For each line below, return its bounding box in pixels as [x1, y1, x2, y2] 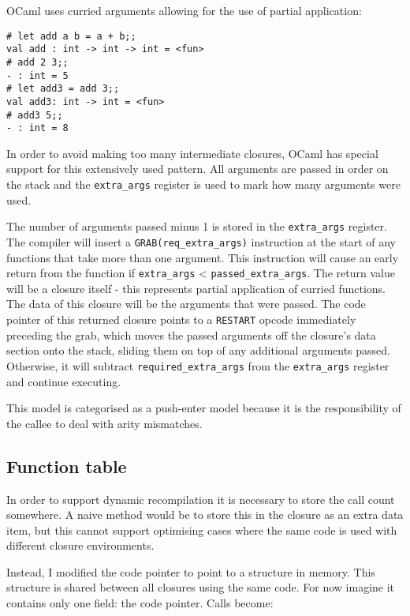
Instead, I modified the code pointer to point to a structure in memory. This [6, 563, 375, 580]
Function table [6, 453, 127, 478]
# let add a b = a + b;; [6, 30, 136, 42]
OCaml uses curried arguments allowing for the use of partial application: [6, 2, 362, 18]
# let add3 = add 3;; [6, 83, 120, 95]
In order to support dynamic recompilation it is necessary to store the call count [6, 490, 395, 507]
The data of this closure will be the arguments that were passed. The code [6, 295, 366, 312]
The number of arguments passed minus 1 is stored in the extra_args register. [6, 218, 387, 235]
